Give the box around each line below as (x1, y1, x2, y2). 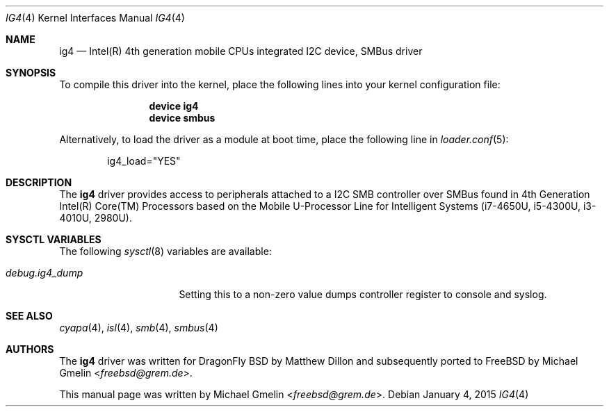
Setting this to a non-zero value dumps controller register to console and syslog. (179, 288, 547, 300)
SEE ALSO (6, 310, 53, 322)
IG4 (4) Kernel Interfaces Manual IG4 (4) (6, 12, 185, 24)
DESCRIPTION (6, 176, 72, 188)
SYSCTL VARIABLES (6, 233, 101, 245)
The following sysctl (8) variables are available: (59, 245, 272, 257)
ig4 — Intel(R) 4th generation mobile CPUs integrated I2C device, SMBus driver (59, 45, 423, 57)
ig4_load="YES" (107, 155, 181, 167)
